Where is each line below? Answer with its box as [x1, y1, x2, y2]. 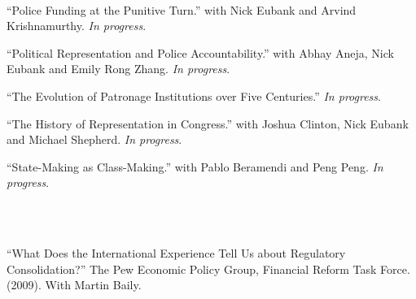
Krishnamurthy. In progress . [7, 17, 147, 34]
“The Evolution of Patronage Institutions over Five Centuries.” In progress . [7, 87, 381, 104]
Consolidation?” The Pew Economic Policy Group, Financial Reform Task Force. [7, 260, 410, 277]
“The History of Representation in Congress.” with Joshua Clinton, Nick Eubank [7, 115, 409, 132]
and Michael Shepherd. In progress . [7, 131, 182, 148]
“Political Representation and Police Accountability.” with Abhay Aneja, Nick [7, 44, 394, 61]
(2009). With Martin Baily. [7, 276, 142, 293]
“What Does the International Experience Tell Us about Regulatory [7, 245, 346, 262]
